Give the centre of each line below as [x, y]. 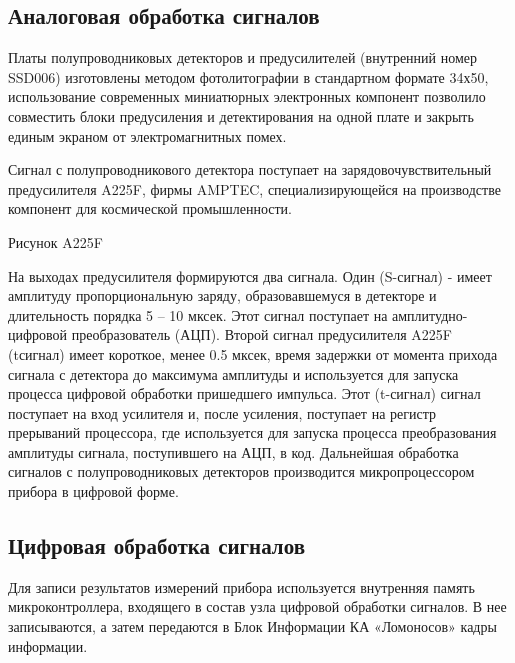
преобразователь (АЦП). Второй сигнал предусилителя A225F [261, 334]
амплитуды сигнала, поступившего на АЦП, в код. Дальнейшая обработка [233, 451]
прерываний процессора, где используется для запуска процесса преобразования [252, 432]
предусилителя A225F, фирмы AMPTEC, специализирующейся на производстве [254, 188]
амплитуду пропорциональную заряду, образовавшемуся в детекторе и [222, 295]
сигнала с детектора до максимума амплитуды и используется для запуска [233, 373]
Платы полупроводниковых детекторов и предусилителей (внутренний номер [243, 57]
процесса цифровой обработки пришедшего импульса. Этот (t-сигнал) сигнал [244, 393]
